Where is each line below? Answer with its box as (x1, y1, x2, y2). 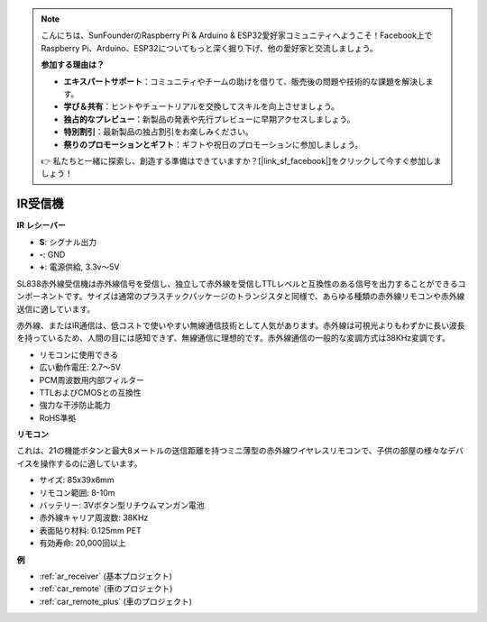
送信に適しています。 (16, 303, 96, 315)
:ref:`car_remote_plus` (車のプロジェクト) (39, 596, 193, 607)
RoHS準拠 (39, 412, 77, 423)
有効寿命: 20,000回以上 (39, 537, 126, 549)
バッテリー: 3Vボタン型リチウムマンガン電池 (39, 500, 205, 511)
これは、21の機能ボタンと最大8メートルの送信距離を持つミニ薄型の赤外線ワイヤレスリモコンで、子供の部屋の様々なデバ (16, 445, 464, 456)
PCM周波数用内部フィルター (39, 374, 144, 385)
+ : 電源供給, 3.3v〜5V (39, 261, 120, 272)
